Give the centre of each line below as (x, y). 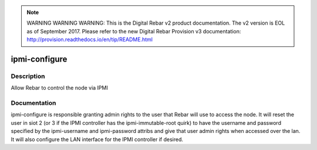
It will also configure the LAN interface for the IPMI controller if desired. (97, 139)
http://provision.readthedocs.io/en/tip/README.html (90, 40)
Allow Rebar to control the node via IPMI (59, 88)
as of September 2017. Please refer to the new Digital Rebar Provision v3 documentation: (134, 31)
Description (28, 76)
